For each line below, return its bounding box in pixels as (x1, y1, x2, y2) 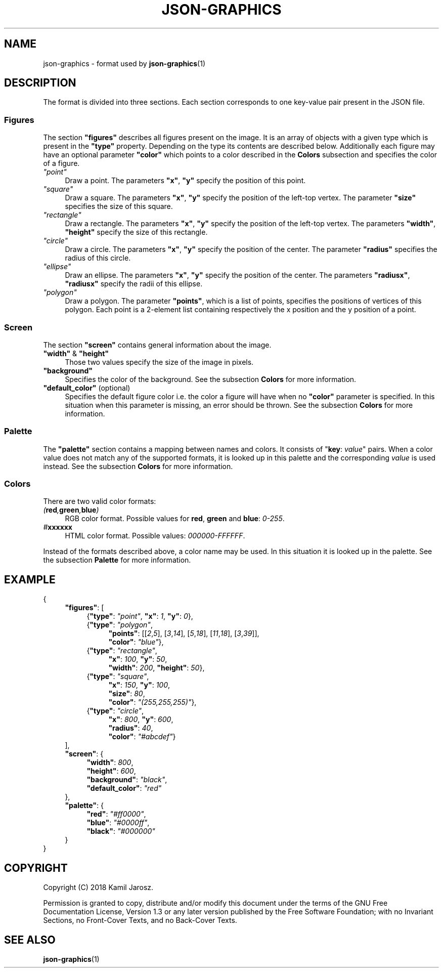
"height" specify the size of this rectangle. (65, 228, 208, 237)
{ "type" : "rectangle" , (86, 646, 157, 655)
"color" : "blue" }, (108, 638, 164, 647)
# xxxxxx (43, 523, 72, 532)
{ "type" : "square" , (86, 672, 149, 681)
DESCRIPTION (4, 76, 76, 90)
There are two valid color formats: (43, 497, 156, 506)
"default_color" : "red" (86, 784, 162, 793)
